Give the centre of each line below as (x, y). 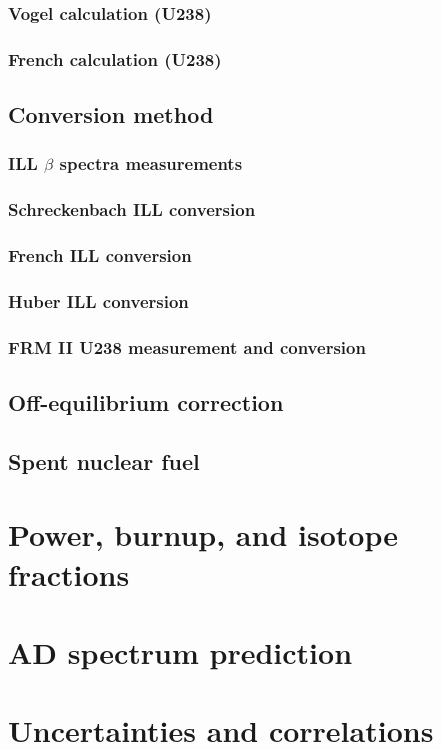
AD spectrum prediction (180, 652)
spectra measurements (151, 163)
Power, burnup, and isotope (203, 534)
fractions (69, 573)
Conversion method (111, 114)
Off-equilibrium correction (146, 402)
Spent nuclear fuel (104, 460)
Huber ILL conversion (98, 300)
